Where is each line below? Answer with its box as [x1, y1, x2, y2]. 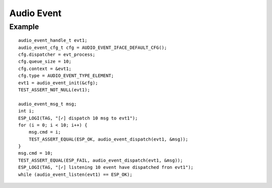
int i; [18, 108, 35, 114]
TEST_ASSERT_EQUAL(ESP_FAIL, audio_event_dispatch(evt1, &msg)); [18, 157, 183, 163]
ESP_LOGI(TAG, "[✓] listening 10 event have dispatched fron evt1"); [18, 164, 194, 170]
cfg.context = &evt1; [18, 66, 72, 72]
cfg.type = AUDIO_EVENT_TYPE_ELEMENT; [18, 73, 114, 79]
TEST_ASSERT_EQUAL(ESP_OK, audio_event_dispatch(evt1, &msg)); [28, 136, 188, 142]
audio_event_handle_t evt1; [18, 38, 88, 43]
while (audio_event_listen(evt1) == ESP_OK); [18, 171, 133, 177]
